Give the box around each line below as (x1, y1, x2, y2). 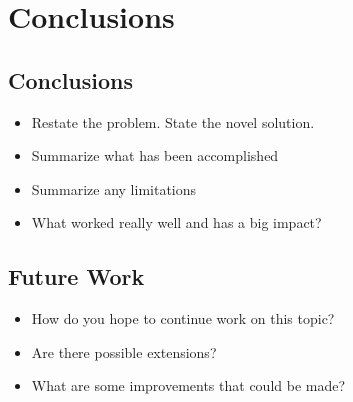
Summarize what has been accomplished (31, 145, 279, 166)
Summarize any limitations (31, 178, 197, 199)
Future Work (8, 261, 145, 292)
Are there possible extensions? (31, 341, 217, 362)
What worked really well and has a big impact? (31, 212, 322, 233)
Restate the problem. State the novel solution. (31, 111, 315, 132)
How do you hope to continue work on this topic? (31, 308, 335, 329)
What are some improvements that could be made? (31, 375, 346, 396)
